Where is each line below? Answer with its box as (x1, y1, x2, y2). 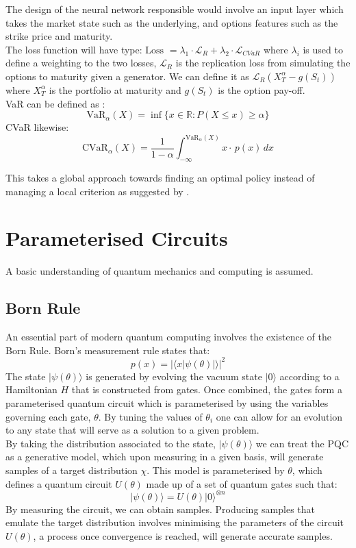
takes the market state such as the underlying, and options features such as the (5, 15, 338, 29)
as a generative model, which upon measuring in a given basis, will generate (5, 449, 324, 464)
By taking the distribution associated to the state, (5, 436, 216, 450)
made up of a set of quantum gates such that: (146, 476, 338, 490)
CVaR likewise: (5, 120, 69, 134)
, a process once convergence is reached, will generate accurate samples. (33, 528, 333, 543)
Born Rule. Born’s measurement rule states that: (5, 342, 210, 357)
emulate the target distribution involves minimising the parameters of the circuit (5, 515, 344, 530)
